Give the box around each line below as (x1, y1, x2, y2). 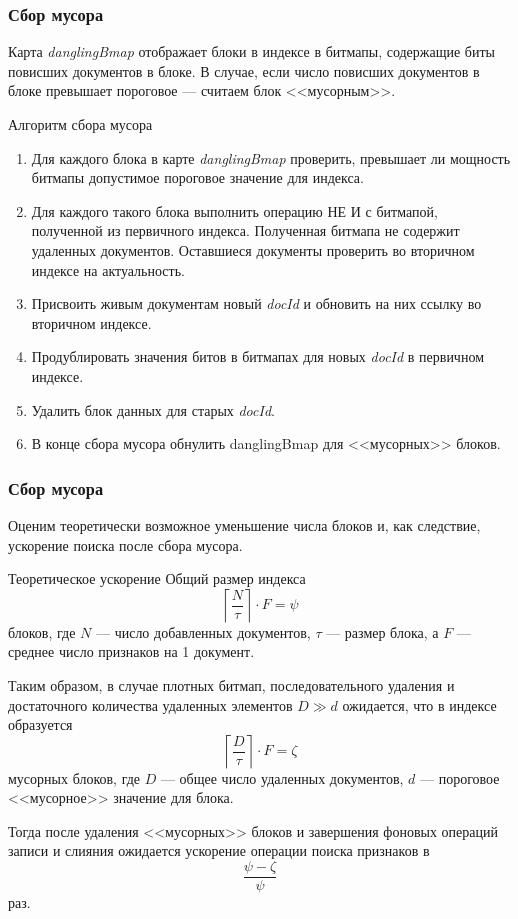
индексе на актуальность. (31, 259, 185, 280)
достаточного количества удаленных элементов (8, 694, 293, 715)
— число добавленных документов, (95, 621, 311, 642)
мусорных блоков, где (8, 767, 141, 788)
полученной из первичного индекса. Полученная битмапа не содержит (31, 220, 460, 241)
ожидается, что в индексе (342, 694, 497, 715)
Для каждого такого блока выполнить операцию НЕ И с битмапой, (31, 200, 438, 221)
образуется (8, 714, 73, 735)
